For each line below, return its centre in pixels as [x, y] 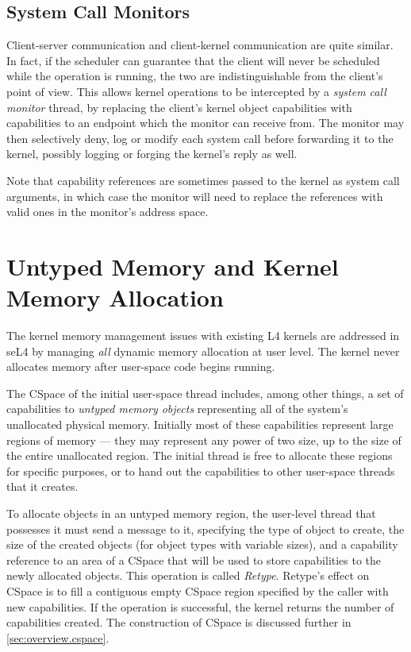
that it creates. [42, 486]
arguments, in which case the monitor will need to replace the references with [195, 196]
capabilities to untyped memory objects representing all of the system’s [177, 409]
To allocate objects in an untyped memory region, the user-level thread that [191, 513]
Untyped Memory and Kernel [173, 266]
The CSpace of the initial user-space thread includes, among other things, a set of [205, 393]
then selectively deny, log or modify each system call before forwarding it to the [200, 138]
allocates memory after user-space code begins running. [141, 367]
